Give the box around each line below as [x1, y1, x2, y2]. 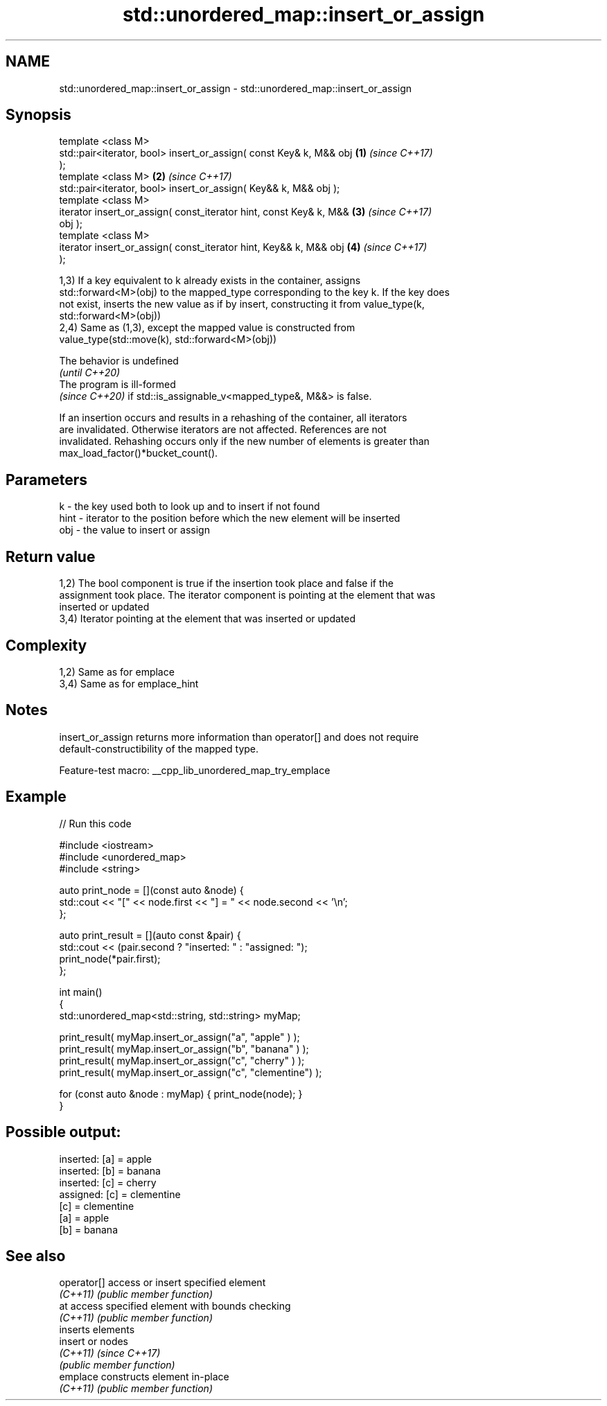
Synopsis [6, 106, 71, 124]
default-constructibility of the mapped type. [59, 742, 259, 755]
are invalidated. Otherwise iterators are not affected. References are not [59, 423, 387, 436]
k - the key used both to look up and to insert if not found [59, 500, 320, 513]
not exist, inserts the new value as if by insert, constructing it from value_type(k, [59, 298, 425, 310]
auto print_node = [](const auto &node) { [59, 884, 244, 896]
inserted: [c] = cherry [59, 1176, 157, 1188]
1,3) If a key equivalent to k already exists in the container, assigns [59, 274, 361, 287]
